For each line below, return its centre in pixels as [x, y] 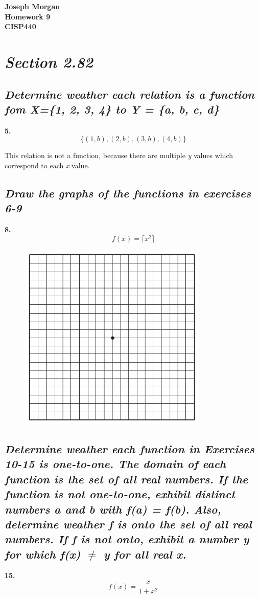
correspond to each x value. [47, 165]
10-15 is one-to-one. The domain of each [115, 464]
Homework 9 [28, 16]
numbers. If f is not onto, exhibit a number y [127, 539]
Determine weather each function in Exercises [130, 448]
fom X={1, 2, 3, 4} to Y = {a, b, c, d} [112, 109]
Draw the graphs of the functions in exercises [128, 193]
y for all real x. [145, 554]
